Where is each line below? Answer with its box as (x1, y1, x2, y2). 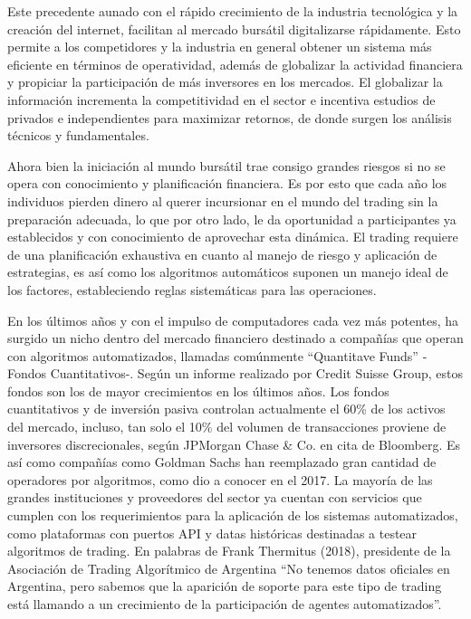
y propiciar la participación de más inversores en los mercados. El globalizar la (7, 72, 443, 91)
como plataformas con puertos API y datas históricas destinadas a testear (7, 523, 418, 542)
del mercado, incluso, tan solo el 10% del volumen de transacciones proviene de (7, 417, 447, 436)
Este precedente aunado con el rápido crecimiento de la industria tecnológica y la (7, 2, 458, 20)
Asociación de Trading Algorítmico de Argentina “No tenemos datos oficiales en (7, 558, 450, 577)
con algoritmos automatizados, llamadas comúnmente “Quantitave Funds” (7, 346, 418, 365)
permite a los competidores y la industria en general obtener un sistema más (7, 37, 432, 56)
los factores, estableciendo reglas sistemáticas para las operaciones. (7, 280, 377, 299)
